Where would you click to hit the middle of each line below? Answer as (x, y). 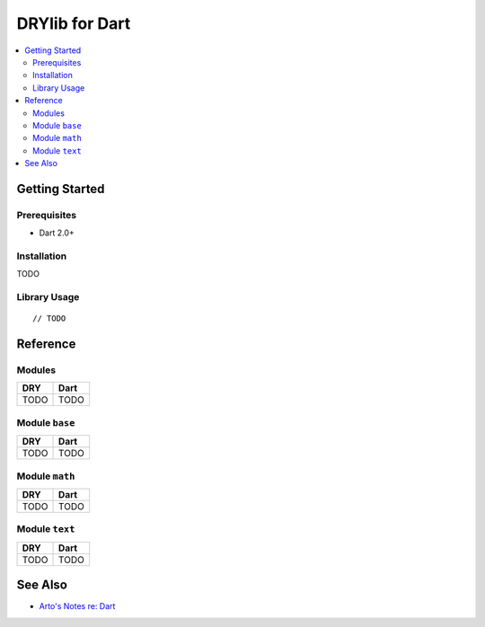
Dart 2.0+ (57, 233)
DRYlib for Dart (74, 23)
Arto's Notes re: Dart (77, 606)
